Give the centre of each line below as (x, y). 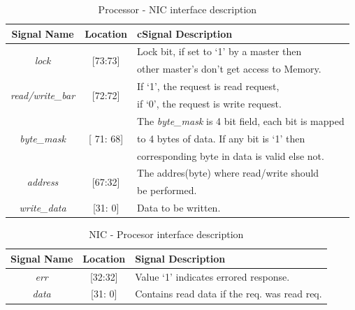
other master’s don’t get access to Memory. (229, 69)
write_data (43, 208)
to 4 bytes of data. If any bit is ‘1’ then (221, 138)
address (43, 181)
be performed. (167, 190)
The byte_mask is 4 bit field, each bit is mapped (241, 120)
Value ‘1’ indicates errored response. (212, 276)
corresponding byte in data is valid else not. (231, 155)
